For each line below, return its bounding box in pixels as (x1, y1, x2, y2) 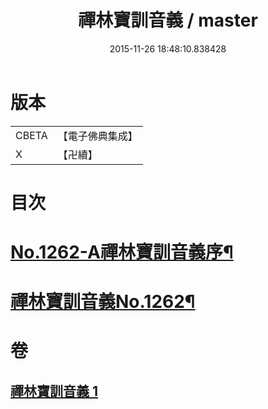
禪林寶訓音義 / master (78, 9, 258, 32)
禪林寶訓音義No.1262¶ (10, 291, 196, 313)
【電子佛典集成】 (57, 129, 138, 143)
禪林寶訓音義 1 (10, 382, 99, 400)
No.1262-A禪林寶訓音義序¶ (10, 241, 234, 264)
